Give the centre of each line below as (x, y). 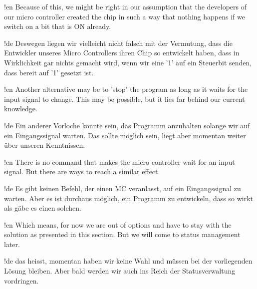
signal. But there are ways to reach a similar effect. (82, 171)
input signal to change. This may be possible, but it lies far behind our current (125, 99)
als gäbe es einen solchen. (43, 208)
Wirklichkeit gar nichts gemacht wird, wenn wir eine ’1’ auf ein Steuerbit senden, (128, 62)
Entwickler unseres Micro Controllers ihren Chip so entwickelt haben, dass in (122, 53)
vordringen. (21, 280)
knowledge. (21, 109)
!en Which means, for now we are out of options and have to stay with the (118, 224)
